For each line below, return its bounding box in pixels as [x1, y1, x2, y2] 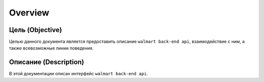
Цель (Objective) [9, 26, 62, 34]
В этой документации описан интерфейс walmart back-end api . [9, 71, 148, 77]
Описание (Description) [9, 58, 85, 66]
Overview [9, 7, 49, 18]
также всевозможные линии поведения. [9, 45, 94, 51]
